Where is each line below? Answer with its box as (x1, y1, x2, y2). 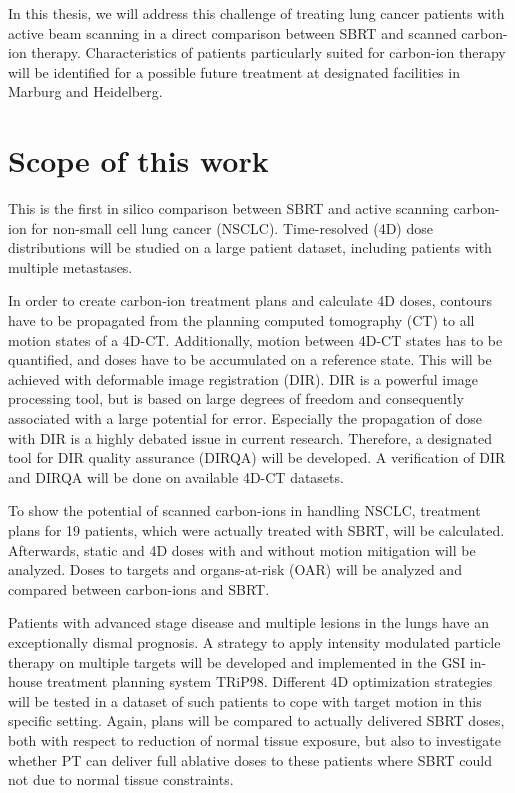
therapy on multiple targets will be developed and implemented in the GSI (8, 651, 466, 672)
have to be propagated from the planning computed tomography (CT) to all (8, 310, 475, 331)
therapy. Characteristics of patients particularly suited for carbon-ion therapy (31, 42, 506, 63)
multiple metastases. (8, 256, 133, 277)
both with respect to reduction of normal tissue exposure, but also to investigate (8, 729, 501, 750)
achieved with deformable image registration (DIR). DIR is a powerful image (8, 368, 479, 389)
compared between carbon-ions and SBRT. (8, 578, 270, 599)
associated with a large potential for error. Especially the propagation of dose (8, 408, 483, 429)
